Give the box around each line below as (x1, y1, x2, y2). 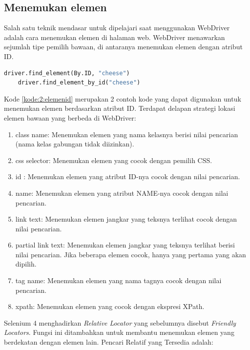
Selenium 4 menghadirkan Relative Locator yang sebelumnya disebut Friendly (4, 317, 236, 328)
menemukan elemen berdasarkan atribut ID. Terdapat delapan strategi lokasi (4, 103, 235, 113)
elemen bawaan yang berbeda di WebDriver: (4, 112, 136, 123)
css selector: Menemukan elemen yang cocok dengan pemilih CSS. (15, 155, 212, 165)
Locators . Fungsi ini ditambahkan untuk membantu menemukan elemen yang (4, 327, 234, 337)
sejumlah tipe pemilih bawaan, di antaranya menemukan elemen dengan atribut (4, 41, 243, 52)
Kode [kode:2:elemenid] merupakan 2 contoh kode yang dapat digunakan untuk (4, 93, 241, 103)
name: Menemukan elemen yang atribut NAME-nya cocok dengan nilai (15, 187, 229, 198)
